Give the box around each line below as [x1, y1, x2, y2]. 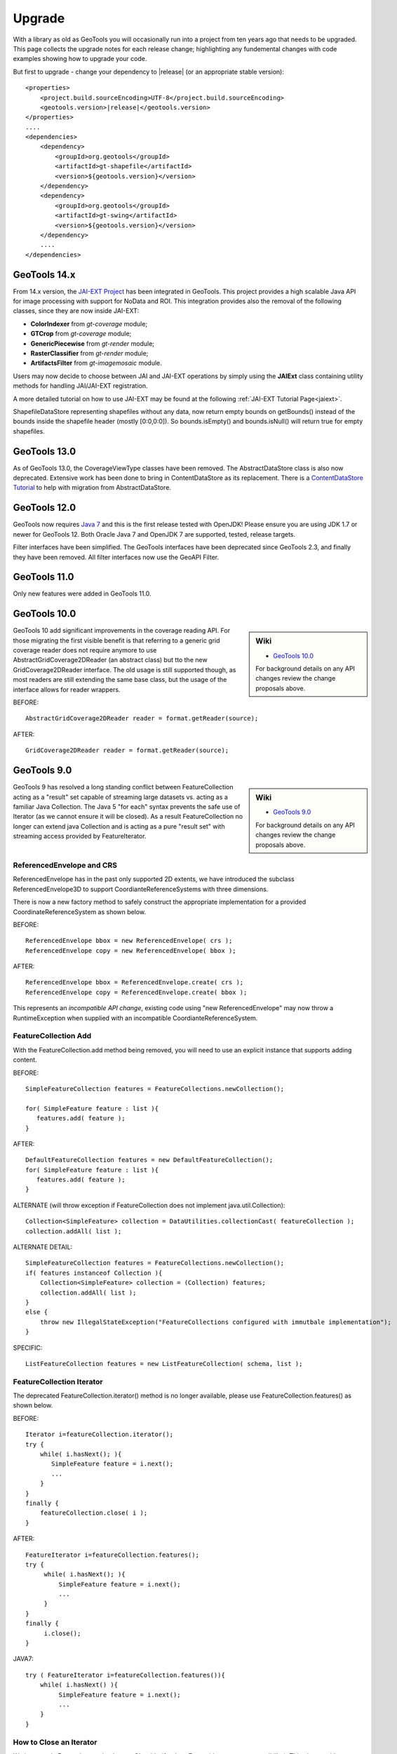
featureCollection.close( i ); [39, 1509, 148, 1517]
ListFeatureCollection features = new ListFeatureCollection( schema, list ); [25, 1360, 303, 1367]
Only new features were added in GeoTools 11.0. [13, 589, 152, 598]
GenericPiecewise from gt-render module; [30, 339, 154, 347]
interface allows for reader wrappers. [13, 685, 121, 694]
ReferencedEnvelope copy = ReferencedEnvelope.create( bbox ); [25, 988, 248, 996]
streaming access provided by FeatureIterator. [13, 832, 147, 841]
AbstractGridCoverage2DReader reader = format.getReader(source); [25, 714, 259, 723]
